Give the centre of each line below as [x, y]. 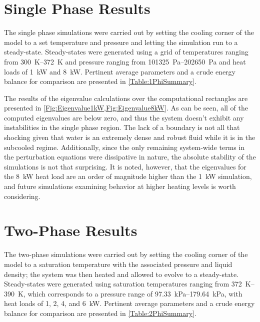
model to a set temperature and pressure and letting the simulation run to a [121, 42]
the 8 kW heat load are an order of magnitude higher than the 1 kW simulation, [128, 176]
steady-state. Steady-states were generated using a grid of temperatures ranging [126, 52]
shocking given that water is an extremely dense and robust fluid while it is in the [130, 137]
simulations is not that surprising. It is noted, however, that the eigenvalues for [125, 166]
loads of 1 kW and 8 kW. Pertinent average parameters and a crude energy [120, 71]
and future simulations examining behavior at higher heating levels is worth [120, 186]
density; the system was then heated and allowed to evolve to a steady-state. [121, 274]
